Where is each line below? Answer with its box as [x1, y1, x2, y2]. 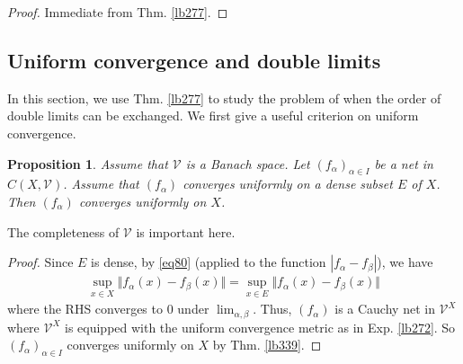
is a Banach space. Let [185, 154, 310, 173]
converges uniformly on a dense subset [183, 174, 393, 193]
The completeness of [7, 222, 120, 241]
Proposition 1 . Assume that [7, 154, 168, 173]
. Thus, [253, 299, 292, 318]
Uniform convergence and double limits [7, 46, 381, 74]
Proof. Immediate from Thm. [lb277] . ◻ [7, 3, 228, 21]
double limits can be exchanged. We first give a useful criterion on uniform [7, 106, 419, 125]
